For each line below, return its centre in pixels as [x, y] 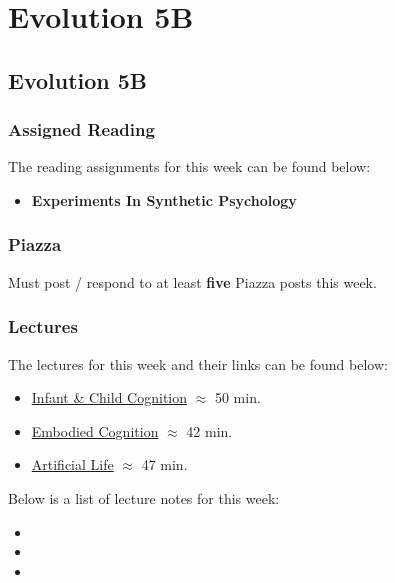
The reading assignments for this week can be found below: [189, 166]
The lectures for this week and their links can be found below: [198, 363]
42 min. [209, 430]
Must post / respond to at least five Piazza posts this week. [192, 281]
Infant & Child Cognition [109, 397]
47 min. [164, 464]
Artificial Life [72, 464]
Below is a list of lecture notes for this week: [144, 497]
